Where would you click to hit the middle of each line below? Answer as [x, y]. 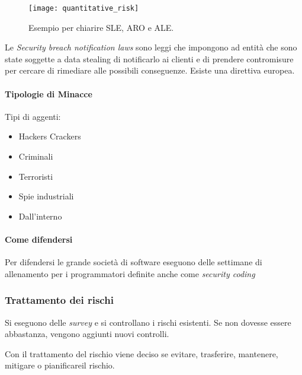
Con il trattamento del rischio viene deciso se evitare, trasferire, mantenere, [142, 353]
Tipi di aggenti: [33, 116]
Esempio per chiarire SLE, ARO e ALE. [101, 27]
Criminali [36, 156]
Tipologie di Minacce [49, 93]
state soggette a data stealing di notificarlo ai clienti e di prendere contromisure [149, 58]
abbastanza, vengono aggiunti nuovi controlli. [87, 334]
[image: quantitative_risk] [84, 8]
